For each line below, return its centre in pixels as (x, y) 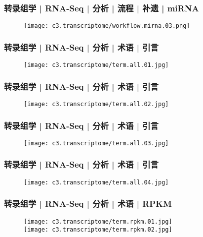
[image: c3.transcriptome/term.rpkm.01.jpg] (98, 221)
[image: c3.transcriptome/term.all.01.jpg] (96, 65)
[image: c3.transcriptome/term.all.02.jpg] (96, 104)
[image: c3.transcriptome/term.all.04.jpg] (96, 182)
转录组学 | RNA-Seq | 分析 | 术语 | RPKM (88, 204)
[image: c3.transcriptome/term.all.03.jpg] (96, 143)
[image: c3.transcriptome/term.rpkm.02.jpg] (98, 230)
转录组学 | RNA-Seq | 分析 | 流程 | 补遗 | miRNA (101, 8)
